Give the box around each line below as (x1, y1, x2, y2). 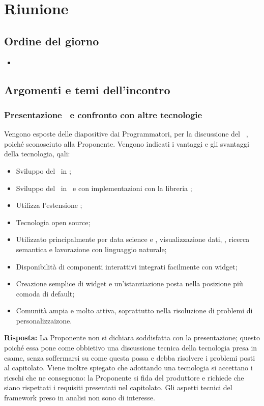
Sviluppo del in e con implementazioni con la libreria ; (16, 182, 192, 193)
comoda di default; (16, 288, 75, 299)
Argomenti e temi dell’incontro (4, 82, 170, 97)
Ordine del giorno (4, 33, 99, 48)
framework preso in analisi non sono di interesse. (4, 392, 155, 403)
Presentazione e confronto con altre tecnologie (4, 108, 202, 121)
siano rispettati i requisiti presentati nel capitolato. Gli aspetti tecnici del (4, 382, 232, 393)
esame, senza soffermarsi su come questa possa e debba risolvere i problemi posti (4, 352, 255, 363)
